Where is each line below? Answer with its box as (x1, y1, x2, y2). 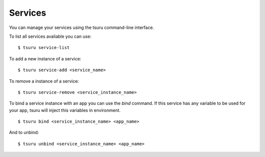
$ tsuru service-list (18, 45, 70, 51)
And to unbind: (9, 130, 39, 135)
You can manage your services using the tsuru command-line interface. (9, 25, 154, 30)
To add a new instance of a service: (9, 55, 81, 61)
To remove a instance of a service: (9, 78, 79, 84)
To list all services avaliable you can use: (9, 33, 92, 39)
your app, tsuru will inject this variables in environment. (9, 107, 121, 113)
